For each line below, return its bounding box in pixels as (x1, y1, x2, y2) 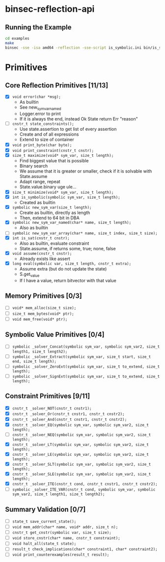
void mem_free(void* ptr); (12, 317, 68, 322)
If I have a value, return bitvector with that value (19, 277, 116, 283)
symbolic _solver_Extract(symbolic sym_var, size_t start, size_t (12, 354, 151, 359)
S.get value (19, 271, 40, 278)
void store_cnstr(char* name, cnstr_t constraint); (12, 536, 120, 541)
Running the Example (5, 23, 72, 31)
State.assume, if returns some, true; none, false (19, 246, 116, 252)
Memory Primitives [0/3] (5, 292, 82, 300)
